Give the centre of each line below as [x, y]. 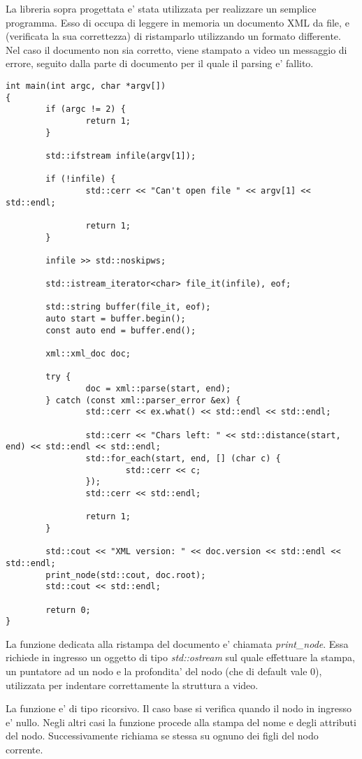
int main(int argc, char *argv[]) [86, 86]
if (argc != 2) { [86, 109]
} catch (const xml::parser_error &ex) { [143, 400]
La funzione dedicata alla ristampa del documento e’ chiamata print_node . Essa [177, 643]
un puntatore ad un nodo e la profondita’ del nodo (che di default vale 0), [164, 671]
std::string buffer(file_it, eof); [128, 307]
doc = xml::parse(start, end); [158, 389]
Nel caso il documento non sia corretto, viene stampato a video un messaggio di [176, 49]
